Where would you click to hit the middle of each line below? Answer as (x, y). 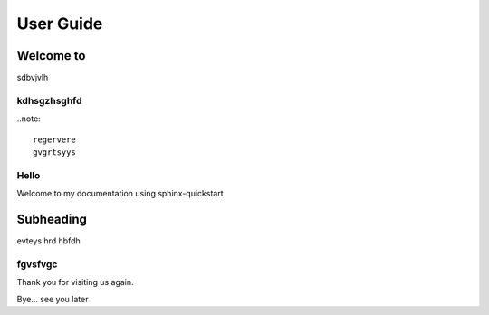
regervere (54, 139)
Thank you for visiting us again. (76, 282)
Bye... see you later (53, 299)
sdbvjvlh (33, 78)
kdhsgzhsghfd (49, 100)
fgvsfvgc (37, 264)
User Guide (60, 24)
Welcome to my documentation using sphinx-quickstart (120, 194)
